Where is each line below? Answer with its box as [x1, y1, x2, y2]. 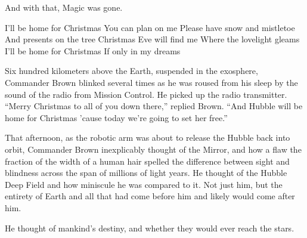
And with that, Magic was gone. [5, 1, 123, 13]
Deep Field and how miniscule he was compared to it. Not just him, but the [5, 178, 283, 190]
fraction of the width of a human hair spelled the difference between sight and [5, 154, 290, 167]
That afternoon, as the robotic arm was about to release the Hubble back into [5, 131, 290, 144]
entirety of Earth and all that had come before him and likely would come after [5, 190, 295, 202]
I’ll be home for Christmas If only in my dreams [5, 44, 181, 57]
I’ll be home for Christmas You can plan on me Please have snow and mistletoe [5, 21, 295, 33]
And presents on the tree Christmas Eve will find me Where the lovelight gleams [5, 33, 300, 45]
